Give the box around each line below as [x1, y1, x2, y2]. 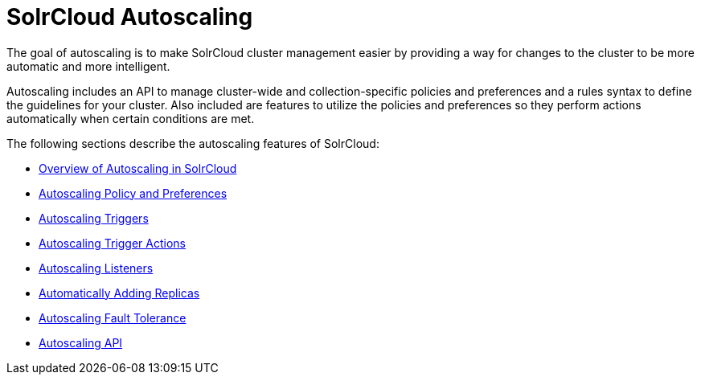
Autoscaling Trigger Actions [39, 236, 187, 250]
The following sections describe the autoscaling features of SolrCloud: [6, 136, 379, 150]
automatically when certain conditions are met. [6, 111, 255, 125]
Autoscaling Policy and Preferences [39, 186, 228, 200]
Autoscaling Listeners [39, 260, 154, 275]
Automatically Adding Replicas [39, 285, 200, 300]
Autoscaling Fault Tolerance [39, 310, 187, 325]
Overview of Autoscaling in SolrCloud [39, 161, 237, 175]
